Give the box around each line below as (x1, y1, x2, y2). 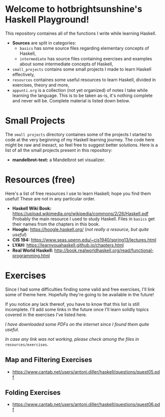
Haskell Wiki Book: (12, 205, 52, 211)
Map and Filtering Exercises (5, 356, 93, 364)
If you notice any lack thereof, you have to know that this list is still (5, 301, 139, 307)
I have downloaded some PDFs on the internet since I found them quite (5, 321, 149, 327)
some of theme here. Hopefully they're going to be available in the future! (5, 291, 154, 297)
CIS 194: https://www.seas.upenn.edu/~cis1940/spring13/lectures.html (12, 236, 157, 243)
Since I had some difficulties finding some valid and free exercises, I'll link (5, 286, 155, 292)
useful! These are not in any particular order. (5, 195, 96, 201)
